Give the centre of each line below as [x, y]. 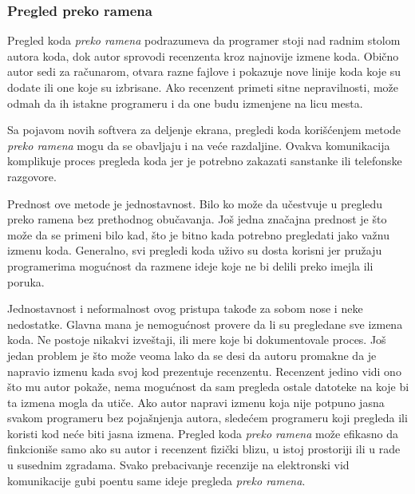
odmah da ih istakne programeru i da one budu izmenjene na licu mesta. [185, 103]
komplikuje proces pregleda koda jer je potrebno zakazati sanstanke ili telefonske [205, 161]
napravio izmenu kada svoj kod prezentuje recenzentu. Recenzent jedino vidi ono [204, 371]
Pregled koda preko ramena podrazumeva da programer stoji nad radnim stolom [204, 40]
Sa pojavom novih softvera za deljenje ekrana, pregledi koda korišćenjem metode [204, 130]
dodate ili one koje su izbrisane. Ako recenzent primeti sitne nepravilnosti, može [203, 87]
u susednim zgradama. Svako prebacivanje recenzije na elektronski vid [178, 465]
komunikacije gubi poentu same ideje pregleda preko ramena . [156, 480]
